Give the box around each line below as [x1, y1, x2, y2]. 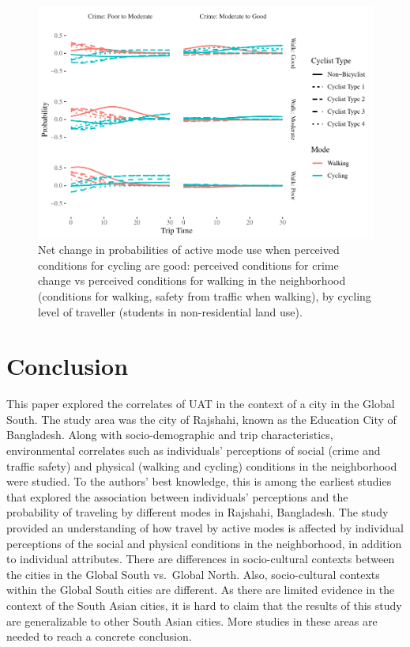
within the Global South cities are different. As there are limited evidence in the [6, 581, 395, 598]
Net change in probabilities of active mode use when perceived [38, 241, 340, 258]
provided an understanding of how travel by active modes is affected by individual [6, 519, 404, 535]
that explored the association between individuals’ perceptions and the [6, 488, 348, 505]
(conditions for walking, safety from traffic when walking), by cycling [38, 287, 371, 304]
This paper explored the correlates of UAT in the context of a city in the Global [6, 395, 395, 412]
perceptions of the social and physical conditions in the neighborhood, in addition [6, 535, 402, 551]
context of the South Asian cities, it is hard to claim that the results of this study [6, 596, 402, 613]
